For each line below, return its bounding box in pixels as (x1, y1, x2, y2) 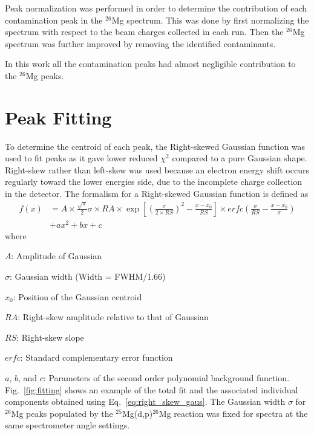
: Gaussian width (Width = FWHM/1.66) (10, 269, 166, 282)
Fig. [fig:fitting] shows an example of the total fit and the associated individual (5, 383, 298, 396)
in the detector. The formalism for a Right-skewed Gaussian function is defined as (5, 187, 309, 200)
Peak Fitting (5, 105, 112, 129)
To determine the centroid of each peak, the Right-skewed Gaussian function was (5, 140, 306, 152)
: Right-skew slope (16, 330, 84, 343)
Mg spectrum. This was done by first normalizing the (111, 13, 309, 26)
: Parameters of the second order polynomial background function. (43, 371, 290, 384)
